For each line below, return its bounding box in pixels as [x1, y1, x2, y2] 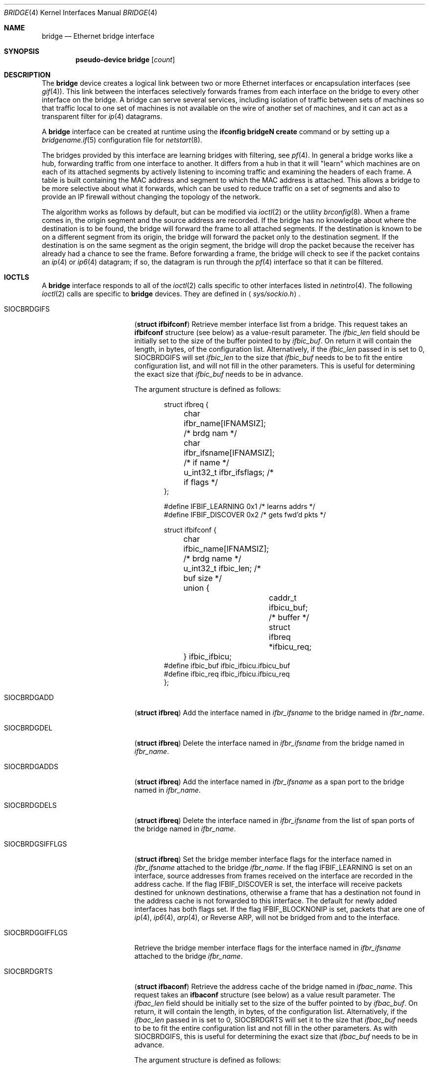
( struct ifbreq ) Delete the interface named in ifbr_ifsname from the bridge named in [134, 739, 405, 747]
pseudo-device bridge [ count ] [75, 55, 175, 64]
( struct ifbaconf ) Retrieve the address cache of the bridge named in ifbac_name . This [134, 982, 413, 991]
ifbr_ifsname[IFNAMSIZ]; [184, 448, 275, 458]
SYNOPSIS [4, 47, 40, 55]
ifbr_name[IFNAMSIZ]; [184, 418, 266, 428]
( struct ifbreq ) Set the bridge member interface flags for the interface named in [134, 855, 392, 863]
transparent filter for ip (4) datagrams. [42, 112, 163, 121]
